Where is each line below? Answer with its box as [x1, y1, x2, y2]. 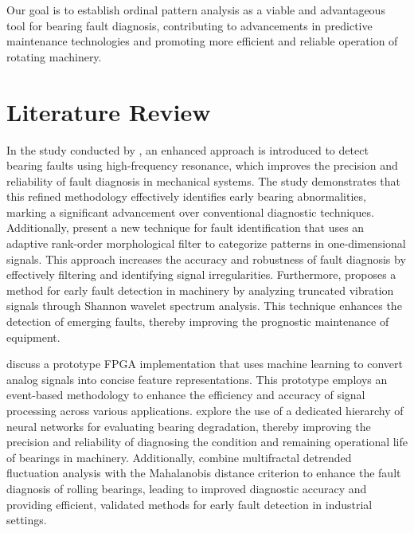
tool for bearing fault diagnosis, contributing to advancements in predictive [6, 17, 373, 33]
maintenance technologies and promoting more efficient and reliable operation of [6, 33, 398, 49]
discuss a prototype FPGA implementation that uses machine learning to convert [6, 355, 403, 372]
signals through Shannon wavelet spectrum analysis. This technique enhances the [6, 297, 402, 314]
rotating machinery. [6, 48, 102, 65]
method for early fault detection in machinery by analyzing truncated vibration [6, 281, 394, 298]
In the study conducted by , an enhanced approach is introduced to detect [6, 141, 369, 158]
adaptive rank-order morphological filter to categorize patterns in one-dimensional [6, 235, 406, 252]
